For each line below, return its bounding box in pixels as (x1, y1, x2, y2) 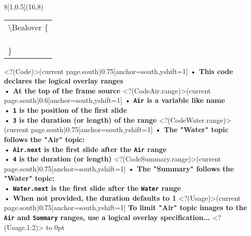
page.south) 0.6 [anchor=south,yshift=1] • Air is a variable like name (4, 95, 225, 105)
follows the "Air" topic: (4, 134, 85, 144)
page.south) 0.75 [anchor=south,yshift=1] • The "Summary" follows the (4, 163, 234, 173)
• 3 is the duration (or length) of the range (4, 114, 157, 125)
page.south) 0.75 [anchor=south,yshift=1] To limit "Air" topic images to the (4, 202, 247, 213)
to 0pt (46, 222, 65, 232)
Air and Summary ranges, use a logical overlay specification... (4, 212, 210, 222)
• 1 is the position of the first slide (4, 105, 127, 115)
